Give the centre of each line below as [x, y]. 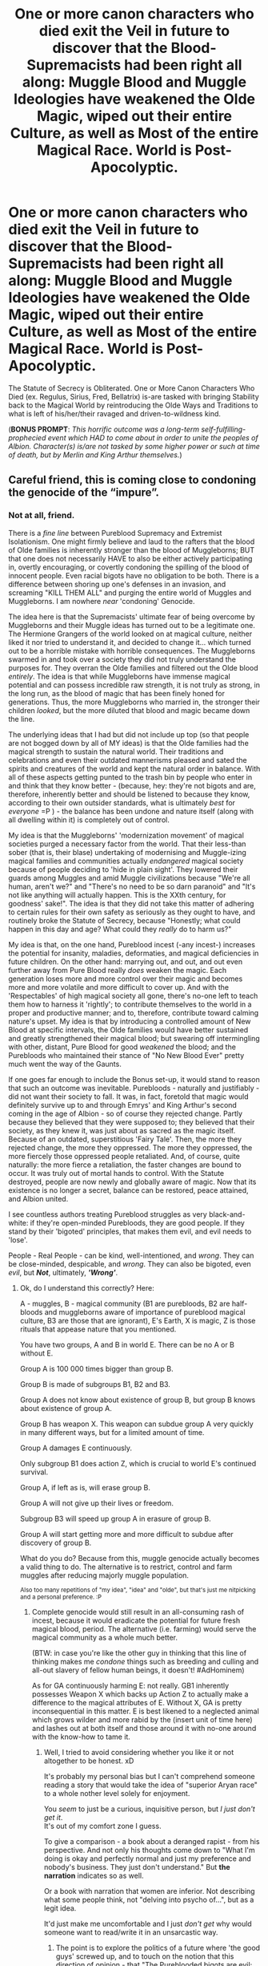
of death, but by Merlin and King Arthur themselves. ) [95, 455]
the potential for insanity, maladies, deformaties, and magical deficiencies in [134, 953]
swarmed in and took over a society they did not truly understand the [122, 659]
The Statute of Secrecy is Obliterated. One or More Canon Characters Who [132, 388]
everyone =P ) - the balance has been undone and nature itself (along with [131, 811]
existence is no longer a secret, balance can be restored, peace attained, [129, 1190]
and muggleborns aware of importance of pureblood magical [145, 1311]
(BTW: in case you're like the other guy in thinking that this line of [139, 1652]
